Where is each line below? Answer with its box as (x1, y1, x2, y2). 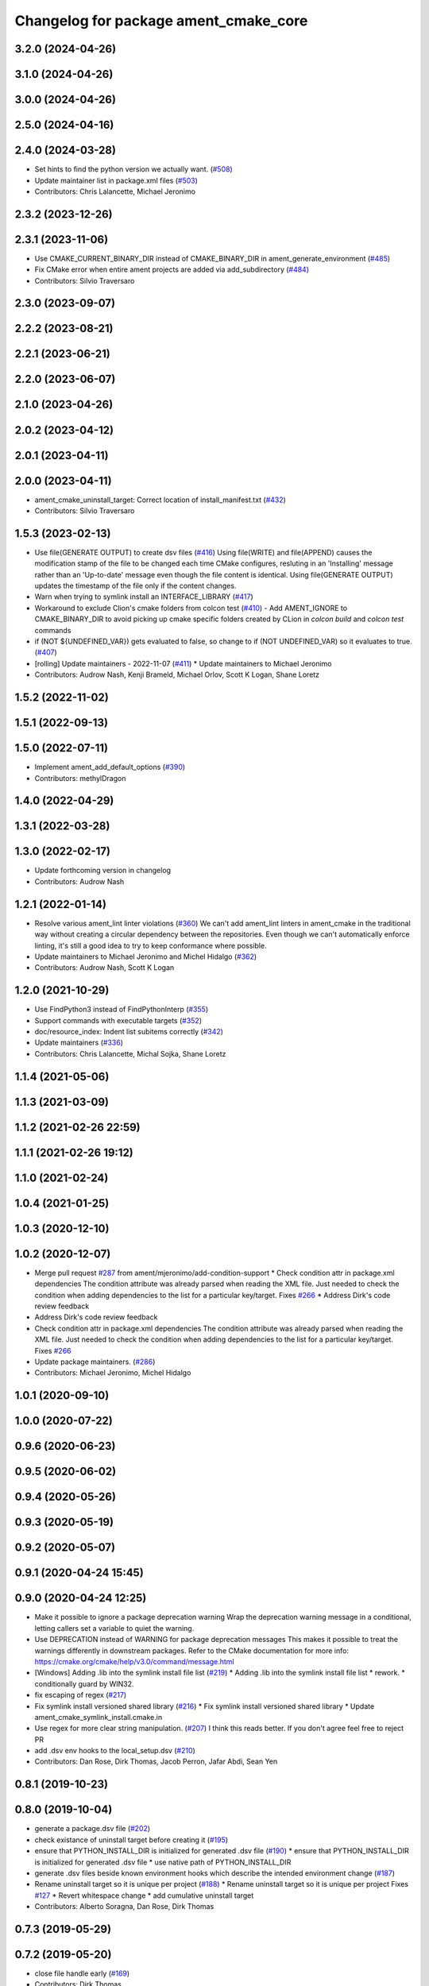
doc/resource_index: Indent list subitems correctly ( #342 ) (34, 1027, 224, 1037)
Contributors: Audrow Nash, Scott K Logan (34, 963, 175, 972)
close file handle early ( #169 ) (34, 1969, 130, 1978)
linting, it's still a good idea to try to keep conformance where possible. (34, 941, 267, 950)
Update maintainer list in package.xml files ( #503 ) (34, 176, 199, 185)
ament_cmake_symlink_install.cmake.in (34, 1712, 163, 1721)
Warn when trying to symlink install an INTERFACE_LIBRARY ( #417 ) (34, 592, 253, 601)
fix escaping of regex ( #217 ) (34, 1690, 127, 1700)
